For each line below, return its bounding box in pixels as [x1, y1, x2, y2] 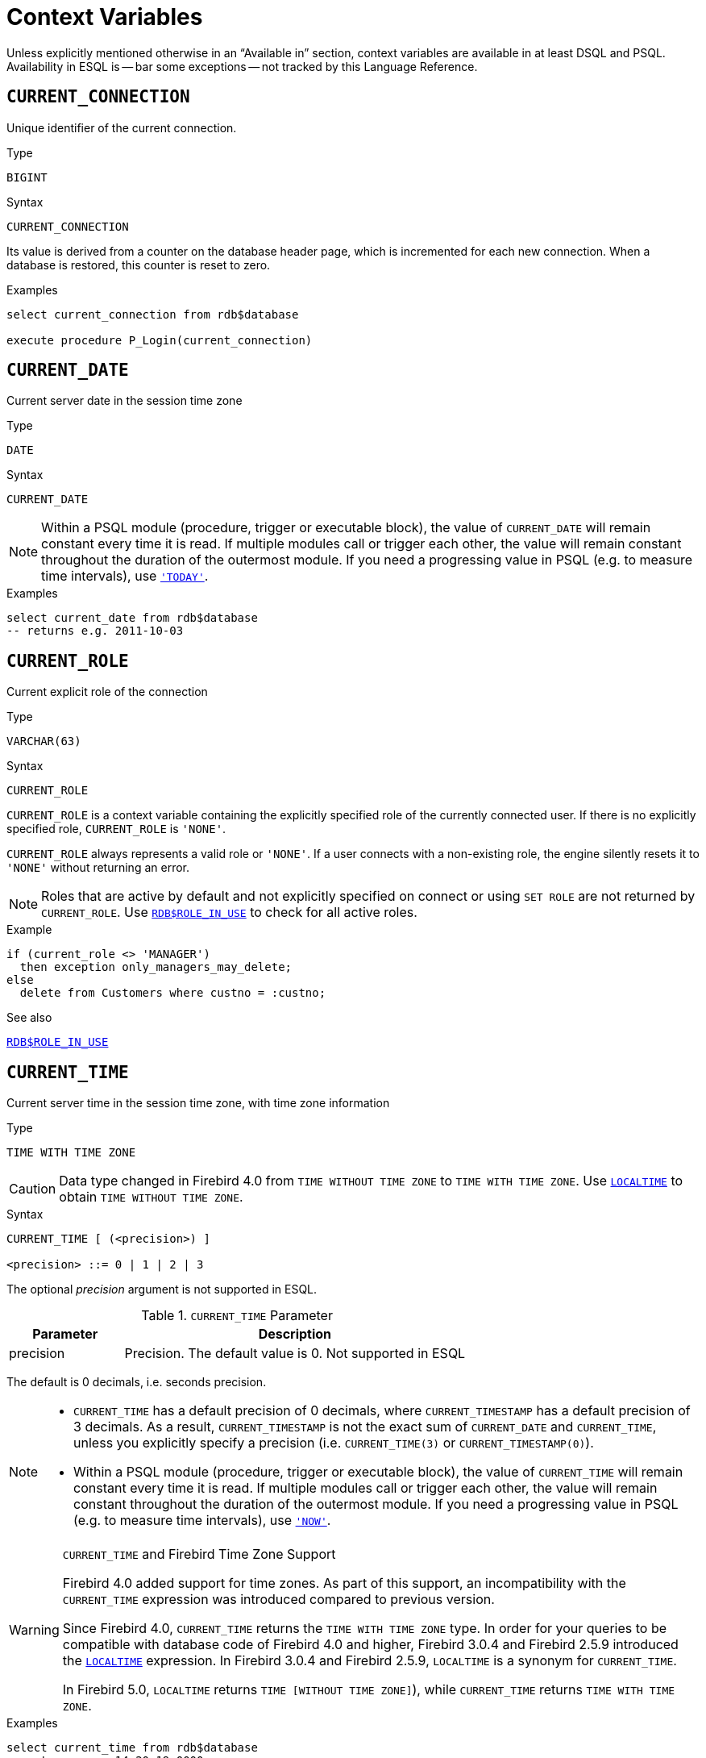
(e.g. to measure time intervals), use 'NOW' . [73, 1512, 331, 1529]
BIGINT [6, 170, 48, 184]
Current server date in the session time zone [6, 394, 243, 408]
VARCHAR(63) [6, 735, 81, 748]
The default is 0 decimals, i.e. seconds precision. [6, 1375, 267, 1389]
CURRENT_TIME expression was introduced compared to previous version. [62, 1591, 495, 1608]
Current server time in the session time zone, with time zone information [6, 1096, 390, 1110]
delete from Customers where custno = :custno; [19, 986, 326, 1000]
